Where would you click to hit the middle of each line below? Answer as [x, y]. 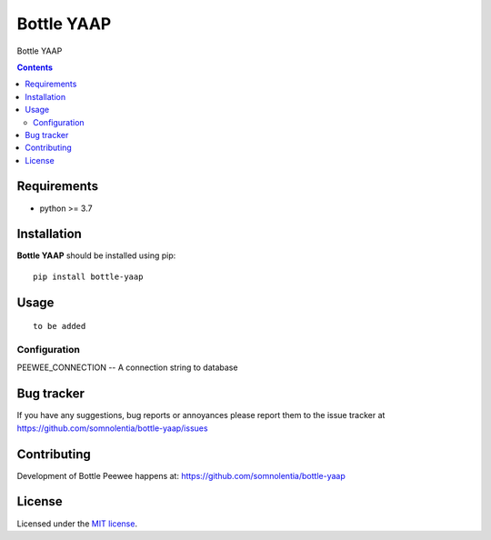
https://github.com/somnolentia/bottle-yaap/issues [112, 428]
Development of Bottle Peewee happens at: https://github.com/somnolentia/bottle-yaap [181, 475]
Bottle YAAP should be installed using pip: [96, 255]
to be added [60, 326]
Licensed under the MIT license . [77, 524]
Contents [35, 67]
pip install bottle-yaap [88, 276]
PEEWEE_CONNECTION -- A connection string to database [127, 367]
